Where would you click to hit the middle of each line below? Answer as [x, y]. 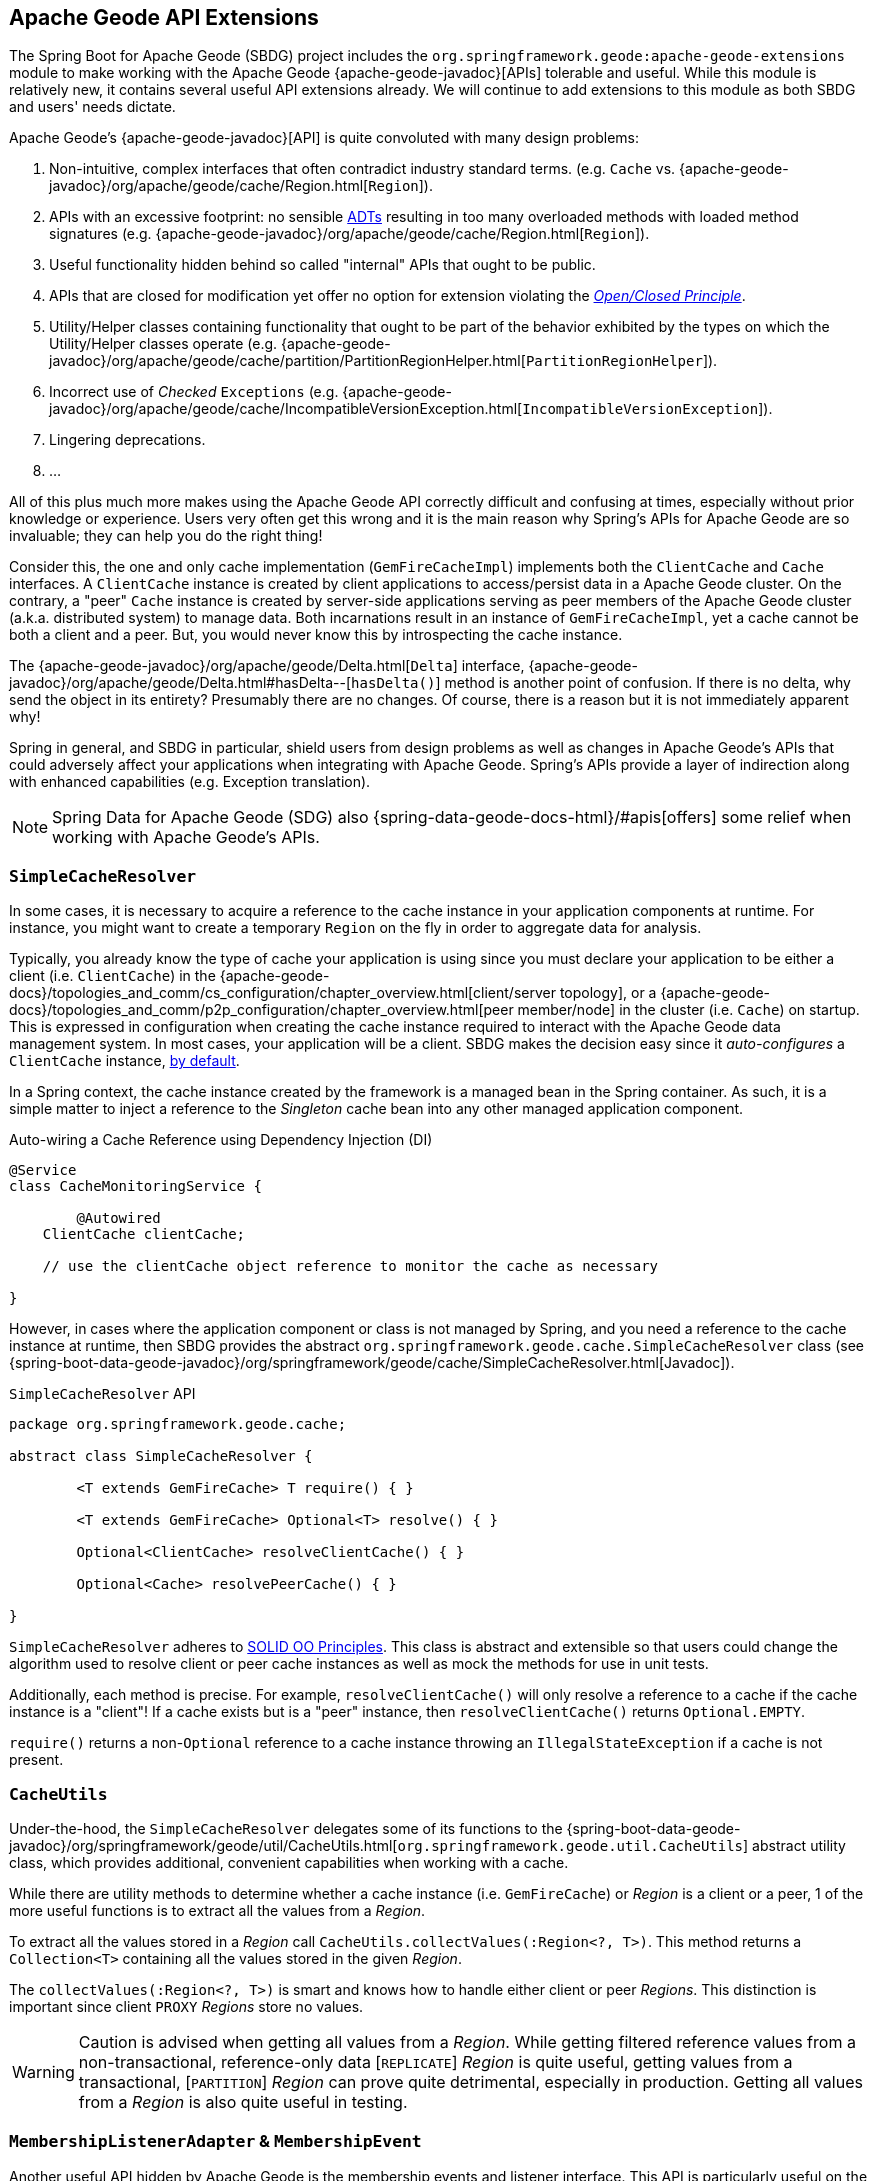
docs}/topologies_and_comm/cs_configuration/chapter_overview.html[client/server [282, 993]
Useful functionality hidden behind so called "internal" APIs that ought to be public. [322, 265]
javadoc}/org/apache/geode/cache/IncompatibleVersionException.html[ [286, 409]
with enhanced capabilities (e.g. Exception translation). [190, 782]
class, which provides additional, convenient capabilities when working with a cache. [289, 1862]
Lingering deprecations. [127, 440]
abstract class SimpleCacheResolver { [161, 1456]
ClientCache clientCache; [144, 1234]
